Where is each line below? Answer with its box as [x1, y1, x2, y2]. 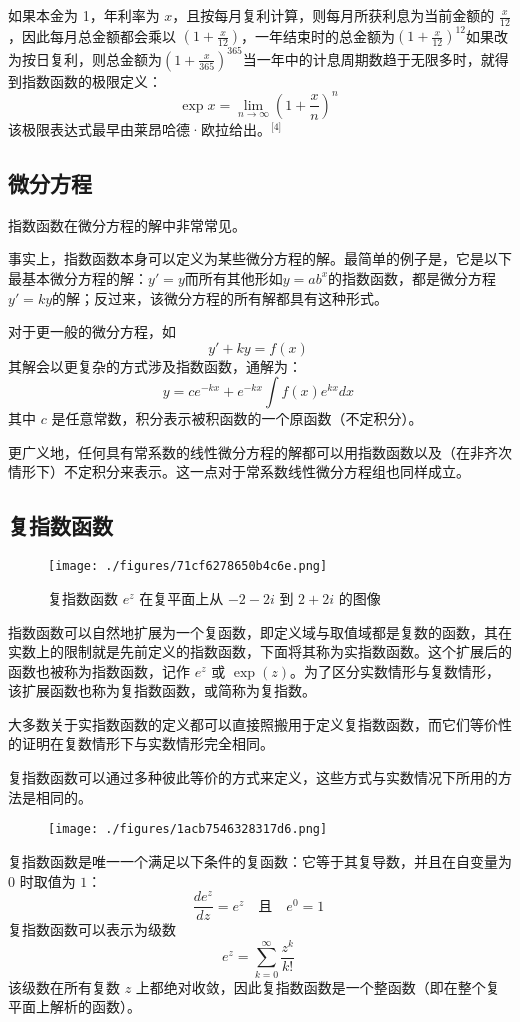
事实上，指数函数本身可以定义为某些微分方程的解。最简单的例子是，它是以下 [8, 248, 512, 269]
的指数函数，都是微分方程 [328, 267, 497, 288]
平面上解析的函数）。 [8, 996, 141, 1017]
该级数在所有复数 [8, 976, 120, 997]
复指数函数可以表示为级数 [8, 919, 176, 940]
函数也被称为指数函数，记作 [8, 660, 190, 681]
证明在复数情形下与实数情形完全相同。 [21, 733, 274, 754]
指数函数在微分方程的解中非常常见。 [8, 214, 246, 235]
